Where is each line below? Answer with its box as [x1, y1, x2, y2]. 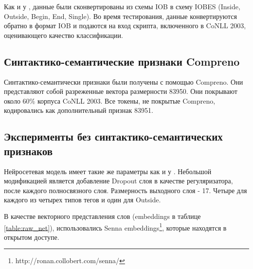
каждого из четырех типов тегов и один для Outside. [4, 195, 161, 205]
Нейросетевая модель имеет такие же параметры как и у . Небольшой [4, 166, 212, 176]
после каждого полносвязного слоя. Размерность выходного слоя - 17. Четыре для [4, 185, 247, 195]
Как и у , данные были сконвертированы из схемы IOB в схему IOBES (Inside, [4, 1, 240, 11]
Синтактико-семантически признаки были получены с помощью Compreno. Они [4, 76, 243, 87]
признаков [4, 143, 53, 158]
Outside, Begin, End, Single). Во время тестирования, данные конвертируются [4, 11, 237, 21]
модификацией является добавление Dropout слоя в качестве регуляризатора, [4, 176, 233, 186]
